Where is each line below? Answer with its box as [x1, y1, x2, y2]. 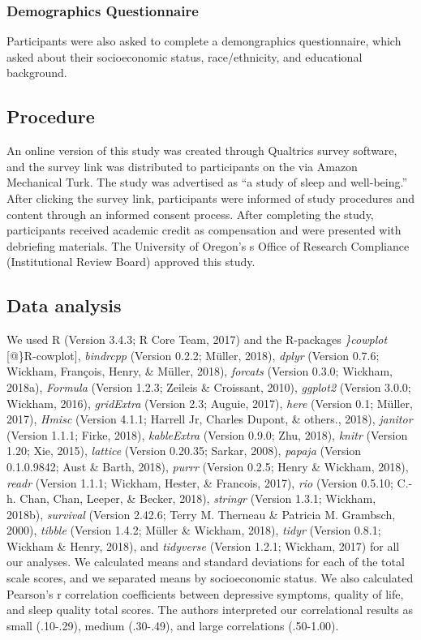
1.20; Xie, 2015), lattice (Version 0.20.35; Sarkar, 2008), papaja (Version [6, 442, 362, 459]
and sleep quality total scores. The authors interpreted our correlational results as [6, 601, 413, 618]
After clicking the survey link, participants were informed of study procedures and [6, 189, 415, 206]
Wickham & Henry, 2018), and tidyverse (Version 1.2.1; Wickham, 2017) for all [6, 537, 400, 554]
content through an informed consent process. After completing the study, [6, 205, 374, 222]
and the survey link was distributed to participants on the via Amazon [6, 157, 358, 174]
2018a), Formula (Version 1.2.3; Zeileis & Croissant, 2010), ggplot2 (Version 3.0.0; [6, 378, 411, 395]
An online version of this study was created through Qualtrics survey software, [6, 142, 397, 159]
